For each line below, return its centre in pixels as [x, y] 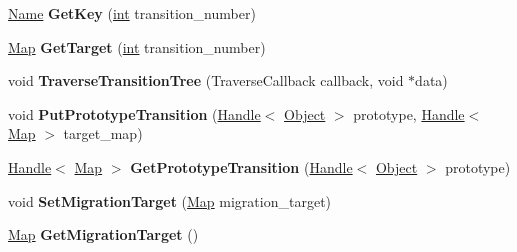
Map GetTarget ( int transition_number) [137, 46]
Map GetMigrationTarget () [103, 234]
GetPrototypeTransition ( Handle [241, 166]
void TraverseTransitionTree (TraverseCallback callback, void [206, 80]
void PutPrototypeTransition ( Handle [134, 113]
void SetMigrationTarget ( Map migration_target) [170, 200]
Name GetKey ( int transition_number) [132, 13]
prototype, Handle [409, 113]
